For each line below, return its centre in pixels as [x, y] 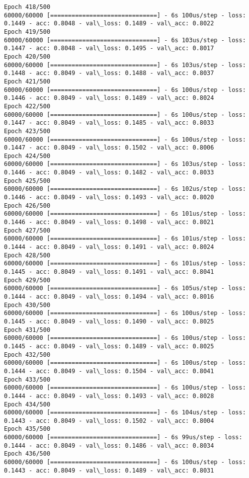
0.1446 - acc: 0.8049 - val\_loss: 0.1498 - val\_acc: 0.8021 [109, 222]
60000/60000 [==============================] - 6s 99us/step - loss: [123, 438]
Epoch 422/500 [27, 106]
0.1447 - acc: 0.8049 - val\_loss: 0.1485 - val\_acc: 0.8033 [109, 123]
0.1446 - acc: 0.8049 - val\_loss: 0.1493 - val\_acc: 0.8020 [109, 198]
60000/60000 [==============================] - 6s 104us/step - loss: [125, 413]
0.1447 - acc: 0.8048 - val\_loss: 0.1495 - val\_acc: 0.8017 [109, 48]
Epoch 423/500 [27, 131]
